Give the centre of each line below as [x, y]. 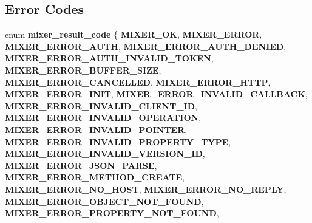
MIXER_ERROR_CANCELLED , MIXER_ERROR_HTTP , [138, 82]
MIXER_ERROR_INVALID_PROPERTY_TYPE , [118, 141]
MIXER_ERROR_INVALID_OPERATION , [103, 118]
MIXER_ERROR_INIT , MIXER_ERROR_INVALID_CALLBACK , [156, 94]
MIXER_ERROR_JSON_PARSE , [81, 165]
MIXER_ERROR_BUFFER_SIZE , [83, 70]
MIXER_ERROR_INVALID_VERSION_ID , [105, 153]
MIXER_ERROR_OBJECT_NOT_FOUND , [104, 201]
